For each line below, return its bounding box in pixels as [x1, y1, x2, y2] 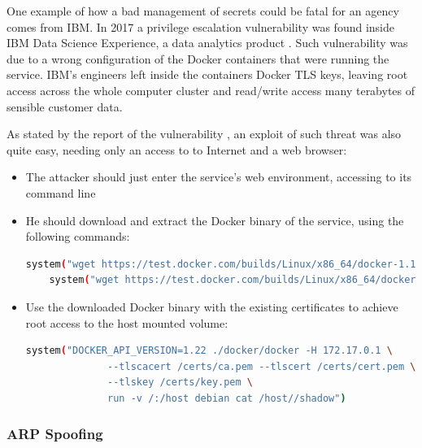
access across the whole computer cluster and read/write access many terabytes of [7, 81, 415, 98]
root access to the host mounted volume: [25, 314, 228, 331]
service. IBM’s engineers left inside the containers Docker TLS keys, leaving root [7, 66, 408, 83]
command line [25, 184, 96, 201]
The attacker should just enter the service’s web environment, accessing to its [25, 168, 412, 185]
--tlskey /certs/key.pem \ [107, 376, 254, 389]
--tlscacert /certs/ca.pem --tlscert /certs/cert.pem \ [107, 360, 416, 372]
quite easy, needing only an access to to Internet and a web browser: [7, 141, 347, 158]
